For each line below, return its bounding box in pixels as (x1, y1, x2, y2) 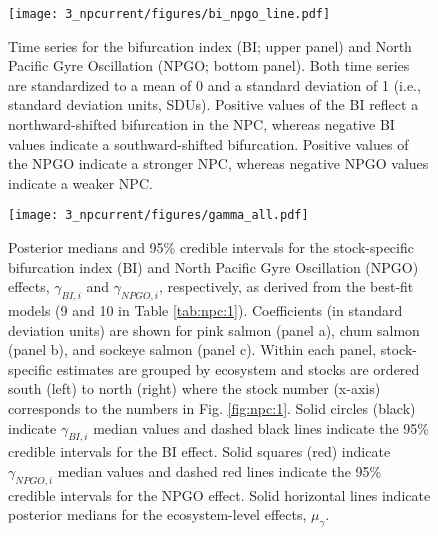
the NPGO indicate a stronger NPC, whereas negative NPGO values (8, 153, 429, 174)
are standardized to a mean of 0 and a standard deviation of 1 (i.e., (8, 74, 421, 95)
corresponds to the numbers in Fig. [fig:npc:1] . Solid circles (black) (8, 398, 416, 419)
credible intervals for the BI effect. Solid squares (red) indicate (8, 441, 391, 462)
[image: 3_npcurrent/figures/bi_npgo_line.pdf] (8, 7, 331, 21)
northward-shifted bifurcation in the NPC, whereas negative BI (8, 114, 395, 135)
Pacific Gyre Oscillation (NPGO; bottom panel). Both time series (8, 55, 410, 76)
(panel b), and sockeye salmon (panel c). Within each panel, (8, 339, 377, 360)
